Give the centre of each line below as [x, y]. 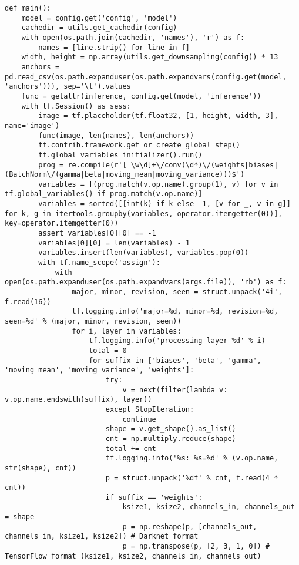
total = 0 [108, 350]
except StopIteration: [150, 409]
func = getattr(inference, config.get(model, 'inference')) [141, 96]
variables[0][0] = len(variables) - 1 [114, 243]
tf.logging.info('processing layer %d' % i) [177, 341]
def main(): [28, 8]
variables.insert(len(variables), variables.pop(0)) [144, 253]
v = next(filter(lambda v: [175, 390]
